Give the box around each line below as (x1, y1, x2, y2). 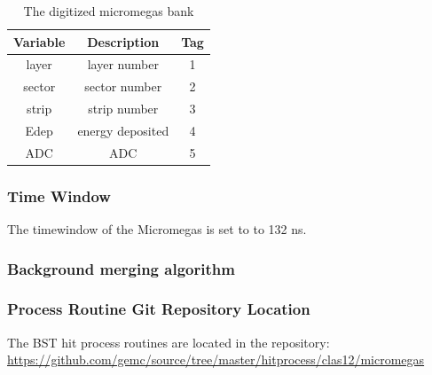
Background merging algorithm (7, 257, 235, 279)
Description (87, 32, 160, 51)
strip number (88, 99, 159, 118)
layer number (87, 55, 159, 74)
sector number (84, 77, 162, 96)
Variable (13, 32, 66, 51)
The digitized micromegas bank (23, 2, 194, 20)
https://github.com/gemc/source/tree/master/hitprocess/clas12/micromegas (7, 350, 425, 369)
